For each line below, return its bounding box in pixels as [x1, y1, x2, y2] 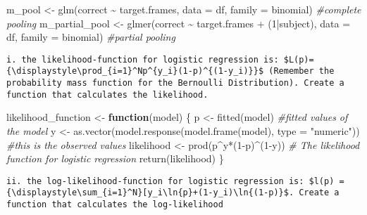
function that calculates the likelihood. [6, 89, 209, 100]
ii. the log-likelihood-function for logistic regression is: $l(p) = [6, 176, 344, 186]
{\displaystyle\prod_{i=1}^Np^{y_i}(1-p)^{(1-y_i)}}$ [6, 66, 264, 77]
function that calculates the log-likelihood [6, 200, 223, 210]
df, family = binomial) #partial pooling [6, 30, 175, 44]
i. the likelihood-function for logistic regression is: [6, 54, 279, 65]
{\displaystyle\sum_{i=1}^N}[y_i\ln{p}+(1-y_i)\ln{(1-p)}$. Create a [6, 188, 340, 198]
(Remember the [268, 66, 335, 77]
